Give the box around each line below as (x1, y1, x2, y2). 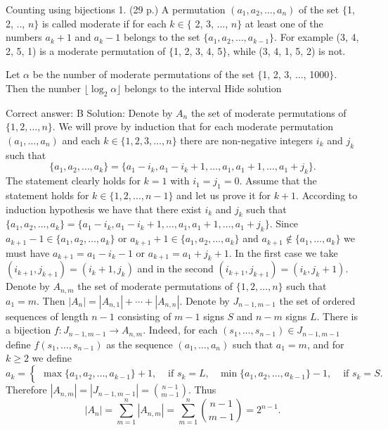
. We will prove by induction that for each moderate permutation (52, 119, 334, 134)
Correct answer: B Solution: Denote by (6, 105, 173, 120)
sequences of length (6, 308, 89, 323)
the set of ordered (279, 293, 356, 308)
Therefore (6, 382, 47, 397)
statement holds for (6, 187, 89, 202)
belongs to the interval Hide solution (124, 80, 282, 95)
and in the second (137, 261, 214, 276)
